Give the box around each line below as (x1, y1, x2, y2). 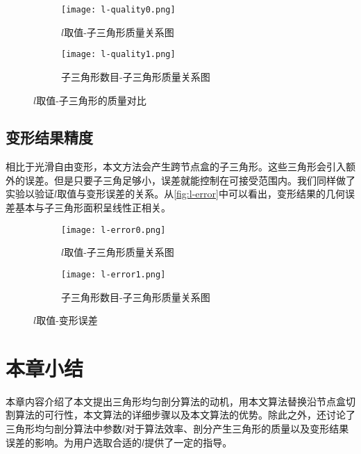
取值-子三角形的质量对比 (36, 92, 146, 107)
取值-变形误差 (36, 313, 98, 327)
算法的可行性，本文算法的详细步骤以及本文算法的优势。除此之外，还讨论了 (15, 407, 355, 422)
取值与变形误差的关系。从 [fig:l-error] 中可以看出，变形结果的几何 (57, 186, 345, 201)
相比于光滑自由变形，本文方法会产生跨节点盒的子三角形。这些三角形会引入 (6, 159, 346, 174)
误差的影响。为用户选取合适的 (6, 435, 142, 449)
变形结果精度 (6, 127, 93, 148)
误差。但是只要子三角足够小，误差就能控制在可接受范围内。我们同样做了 (24, 172, 355, 187)
